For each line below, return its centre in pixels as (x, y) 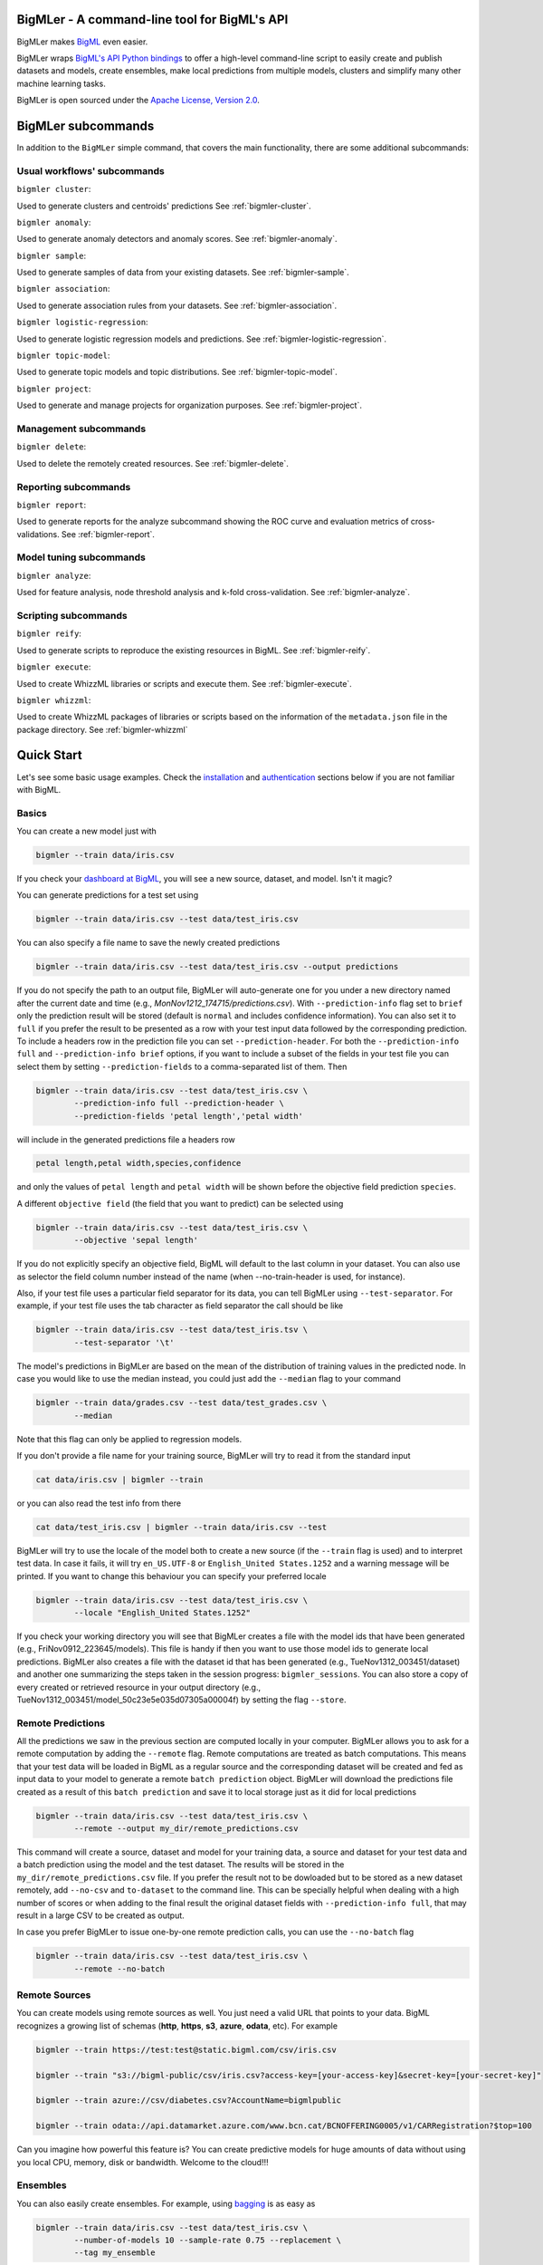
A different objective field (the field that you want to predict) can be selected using (180, 1203)
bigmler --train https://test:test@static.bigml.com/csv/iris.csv (186, 2049)
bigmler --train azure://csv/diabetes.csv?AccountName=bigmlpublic (189, 2101)
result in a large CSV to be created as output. (100, 1915)
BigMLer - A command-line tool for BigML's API (152, 19)
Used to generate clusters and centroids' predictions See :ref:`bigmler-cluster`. (164, 206)
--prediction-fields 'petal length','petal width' (188, 1116)
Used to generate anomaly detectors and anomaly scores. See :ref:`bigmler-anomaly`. (177, 239)
